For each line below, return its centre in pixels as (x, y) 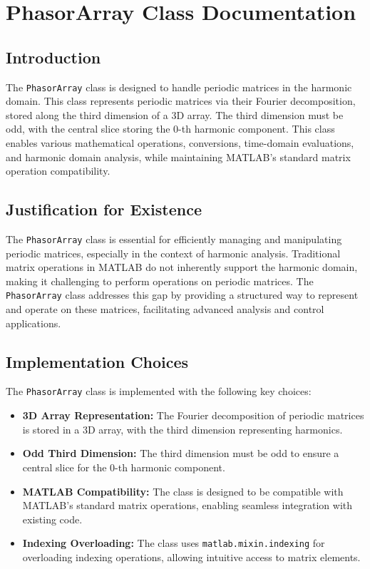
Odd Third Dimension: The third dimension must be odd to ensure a (181, 453)
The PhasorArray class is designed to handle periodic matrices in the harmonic (179, 87)
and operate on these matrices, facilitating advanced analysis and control (165, 309)
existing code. (52, 519)
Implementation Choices (97, 361)
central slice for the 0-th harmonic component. (124, 467)
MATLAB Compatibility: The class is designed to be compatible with (183, 491)
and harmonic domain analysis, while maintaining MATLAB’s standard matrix (178, 157)
